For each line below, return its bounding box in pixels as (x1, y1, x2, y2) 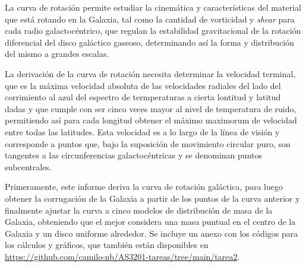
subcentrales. (5, 160, 52, 173)
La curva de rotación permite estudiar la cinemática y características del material (5, 1, 301, 13)
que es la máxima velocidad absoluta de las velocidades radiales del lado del (5, 79, 281, 91)
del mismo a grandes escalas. (5, 47, 109, 60)
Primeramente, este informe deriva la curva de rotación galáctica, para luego (5, 180, 283, 193)
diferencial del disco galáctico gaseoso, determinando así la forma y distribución (5, 36, 295, 48)
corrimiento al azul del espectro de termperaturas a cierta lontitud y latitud (5, 91, 281, 103)
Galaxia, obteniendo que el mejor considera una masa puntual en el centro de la (5, 215, 296, 228)
